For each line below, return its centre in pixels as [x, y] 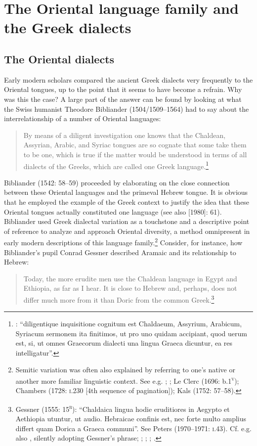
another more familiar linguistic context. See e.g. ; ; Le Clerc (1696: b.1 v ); [127, 380]
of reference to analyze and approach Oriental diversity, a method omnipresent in [127, 231]
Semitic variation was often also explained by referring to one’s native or [125, 369]
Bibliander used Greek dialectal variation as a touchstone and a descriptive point [127, 221]
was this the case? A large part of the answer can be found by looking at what [123, 99]
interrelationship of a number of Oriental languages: [83, 118]
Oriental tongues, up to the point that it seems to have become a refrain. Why [123, 89]
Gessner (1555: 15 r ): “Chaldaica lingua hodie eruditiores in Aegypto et [123, 408]
